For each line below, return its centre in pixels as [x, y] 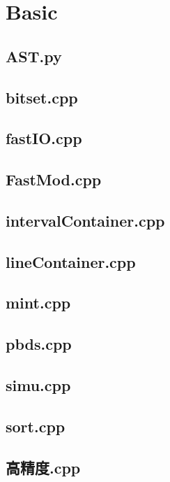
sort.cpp [36, 426]
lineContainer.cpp [71, 261]
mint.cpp [38, 303]
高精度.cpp [43, 467]
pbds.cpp [39, 344]
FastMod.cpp [54, 179]
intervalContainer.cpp [85, 220]
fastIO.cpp [44, 138]
